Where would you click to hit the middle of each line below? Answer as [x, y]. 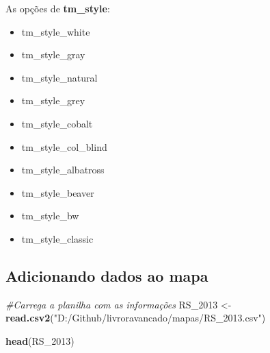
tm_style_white [56, 31]
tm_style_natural [59, 77]
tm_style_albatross [63, 170]
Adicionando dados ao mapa [107, 275]
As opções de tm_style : [58, 8]
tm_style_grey [53, 100]
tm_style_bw [50, 216]
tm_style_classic [57, 238]
